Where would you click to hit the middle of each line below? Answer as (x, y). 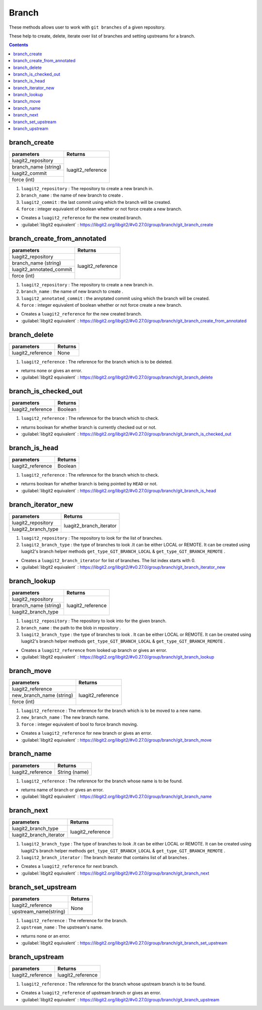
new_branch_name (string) (42, 695)
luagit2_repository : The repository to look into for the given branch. (94, 621)
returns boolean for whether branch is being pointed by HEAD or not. (89, 484)
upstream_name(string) (39, 911)
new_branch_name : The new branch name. (65, 717)
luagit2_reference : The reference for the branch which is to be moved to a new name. (111, 711)
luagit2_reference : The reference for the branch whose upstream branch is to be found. (114, 984)
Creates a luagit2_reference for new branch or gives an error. (87, 733)
